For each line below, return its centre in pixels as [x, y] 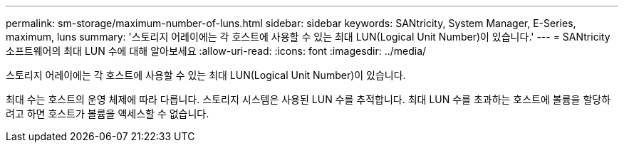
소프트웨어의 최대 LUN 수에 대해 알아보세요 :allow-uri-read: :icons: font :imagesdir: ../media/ [216, 51]
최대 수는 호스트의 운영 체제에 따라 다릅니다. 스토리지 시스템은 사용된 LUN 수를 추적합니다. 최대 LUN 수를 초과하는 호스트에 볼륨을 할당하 [308, 99]
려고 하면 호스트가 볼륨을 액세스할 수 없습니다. [108, 113]
